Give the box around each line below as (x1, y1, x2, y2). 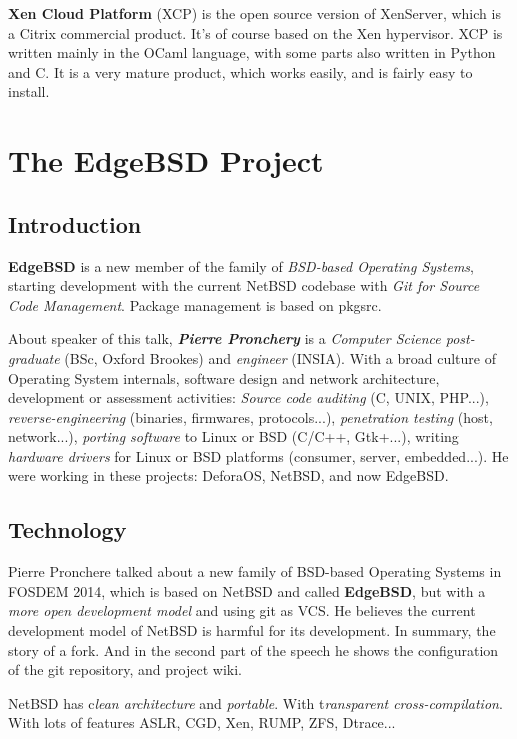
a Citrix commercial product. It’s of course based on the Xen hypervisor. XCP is (8, 22, 503, 43)
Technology (8, 514, 127, 545)
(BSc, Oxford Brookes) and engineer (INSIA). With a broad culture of (64, 347, 496, 368)
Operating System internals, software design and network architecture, (8, 367, 440, 388)
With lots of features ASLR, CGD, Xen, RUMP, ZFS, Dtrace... (8, 712, 396, 733)
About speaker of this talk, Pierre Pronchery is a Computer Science (8, 328, 441, 349)
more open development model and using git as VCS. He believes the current (8, 600, 476, 621)
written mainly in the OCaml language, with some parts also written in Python (8, 42, 496, 63)
